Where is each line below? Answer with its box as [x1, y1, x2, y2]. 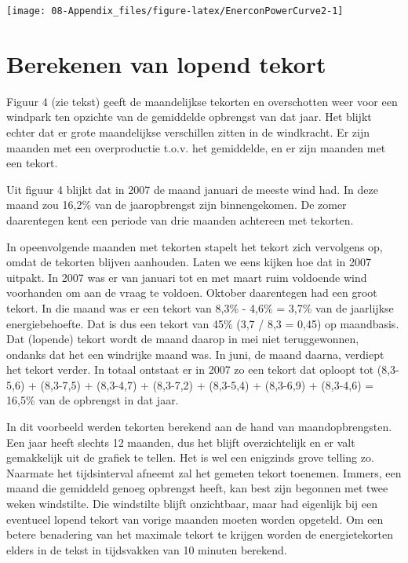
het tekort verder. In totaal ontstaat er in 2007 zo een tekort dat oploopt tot [6, 361, 374, 378]
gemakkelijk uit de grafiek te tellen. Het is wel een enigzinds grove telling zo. [6, 449, 374, 466]
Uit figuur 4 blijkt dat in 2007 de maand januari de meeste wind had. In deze [6, 181, 378, 197]
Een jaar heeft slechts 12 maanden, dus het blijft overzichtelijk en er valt [6, 433, 355, 450]
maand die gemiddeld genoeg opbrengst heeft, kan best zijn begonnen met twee [6, 480, 388, 496]
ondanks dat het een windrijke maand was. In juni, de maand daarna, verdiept [6, 345, 384, 362]
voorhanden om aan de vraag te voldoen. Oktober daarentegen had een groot [6, 284, 377, 301]
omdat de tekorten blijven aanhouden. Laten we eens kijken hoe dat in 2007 [6, 254, 372, 270]
